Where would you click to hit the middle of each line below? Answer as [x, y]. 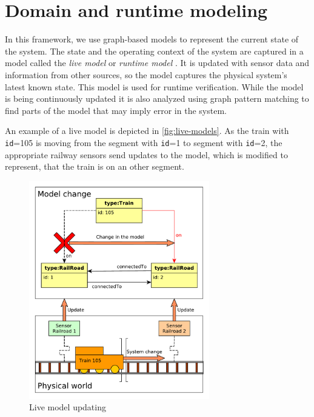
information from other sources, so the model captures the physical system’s [146, 74]
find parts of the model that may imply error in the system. [116, 110]
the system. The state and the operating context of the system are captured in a [154, 51]
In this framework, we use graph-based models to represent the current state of [152, 39]
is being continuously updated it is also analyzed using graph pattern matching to [157, 98]
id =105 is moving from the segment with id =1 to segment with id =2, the [144, 142]
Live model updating [68, 407]
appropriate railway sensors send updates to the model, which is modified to [146, 154]
